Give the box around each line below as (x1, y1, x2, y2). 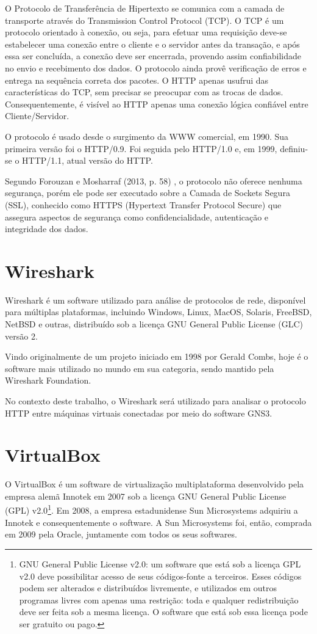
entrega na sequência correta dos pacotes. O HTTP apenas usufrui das (5, 73, 269, 86)
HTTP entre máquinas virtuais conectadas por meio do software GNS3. (5, 406, 272, 419)
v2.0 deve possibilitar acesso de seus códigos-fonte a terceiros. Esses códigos (19, 569, 302, 582)
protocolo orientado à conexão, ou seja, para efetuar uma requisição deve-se (5, 26, 287, 38)
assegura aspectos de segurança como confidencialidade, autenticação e (5, 210, 269, 223)
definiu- (280, 142, 308, 155)
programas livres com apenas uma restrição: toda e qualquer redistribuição (19, 593, 299, 606)
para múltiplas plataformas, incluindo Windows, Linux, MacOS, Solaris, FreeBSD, (5, 305, 312, 318)
